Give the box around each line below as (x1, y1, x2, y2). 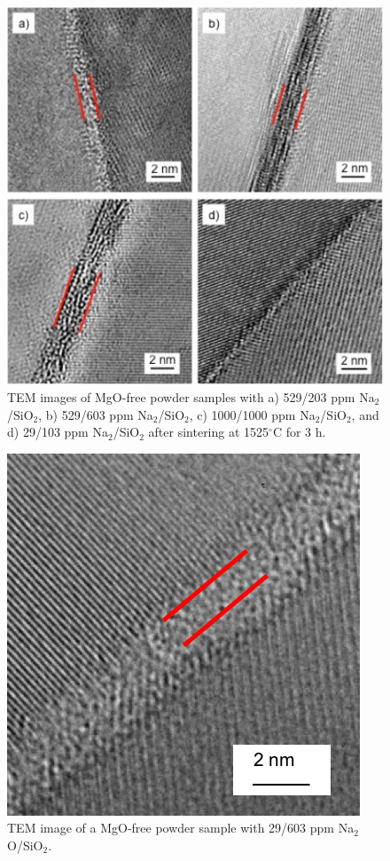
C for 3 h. (272, 423, 326, 441)
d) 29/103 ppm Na (7, 423, 108, 441)
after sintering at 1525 (148, 423, 269, 441)
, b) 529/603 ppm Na (38, 405, 153, 423)
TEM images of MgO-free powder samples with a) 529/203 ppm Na (7, 387, 375, 406)
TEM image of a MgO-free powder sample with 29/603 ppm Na (7, 818, 355, 837)
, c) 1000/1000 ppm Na (189, 405, 316, 423)
